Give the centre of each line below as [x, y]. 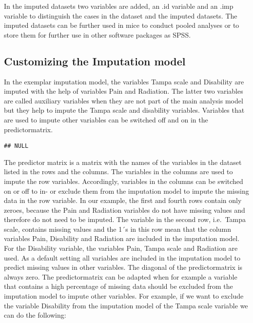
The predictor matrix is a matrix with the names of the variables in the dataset [123, 162]
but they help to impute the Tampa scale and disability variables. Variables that [124, 110]
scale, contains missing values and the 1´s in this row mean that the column [118, 229]
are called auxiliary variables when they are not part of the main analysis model [124, 100]
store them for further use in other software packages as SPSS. [97, 34]
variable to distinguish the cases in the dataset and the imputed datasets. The [121, 15]
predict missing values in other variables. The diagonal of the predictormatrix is [123, 267]
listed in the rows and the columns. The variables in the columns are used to [118, 172]
